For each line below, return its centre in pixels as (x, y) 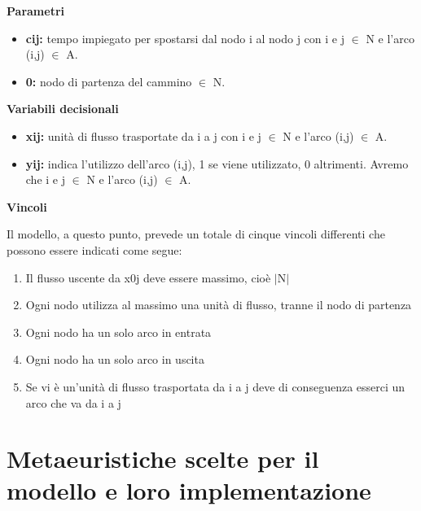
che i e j (45, 179)
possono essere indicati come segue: (94, 249)
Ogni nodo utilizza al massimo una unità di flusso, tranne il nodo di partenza (219, 305)
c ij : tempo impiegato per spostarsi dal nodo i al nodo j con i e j (185, 38)
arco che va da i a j (73, 402)
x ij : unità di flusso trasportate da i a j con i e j (143, 135)
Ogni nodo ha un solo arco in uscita (115, 359)
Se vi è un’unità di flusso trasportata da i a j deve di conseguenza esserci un (215, 386)
